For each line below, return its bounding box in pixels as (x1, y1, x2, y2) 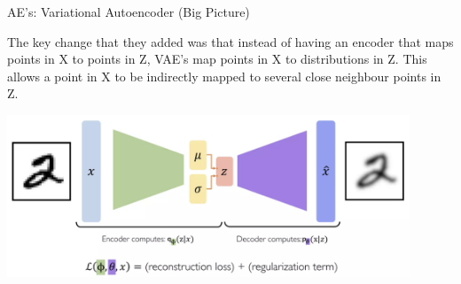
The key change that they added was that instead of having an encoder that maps (7, 32, 454, 50)
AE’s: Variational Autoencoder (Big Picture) (7, 3, 250, 20)
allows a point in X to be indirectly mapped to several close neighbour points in (7, 66, 441, 85)
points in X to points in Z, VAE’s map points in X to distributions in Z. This (7, 50, 427, 68)
